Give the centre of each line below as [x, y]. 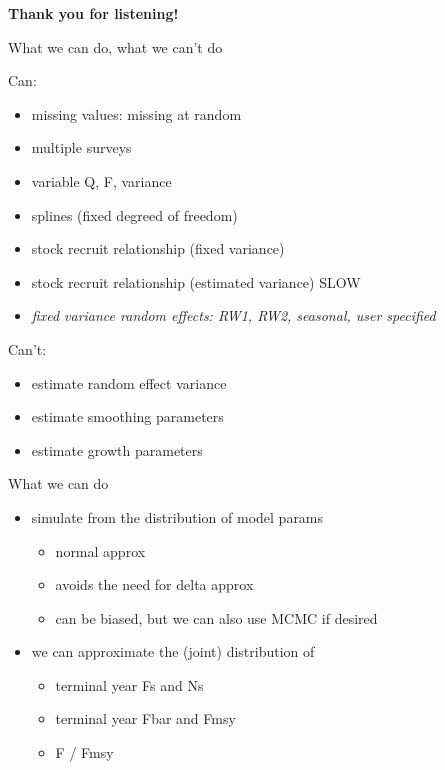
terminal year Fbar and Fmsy [145, 718]
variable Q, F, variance [101, 180]
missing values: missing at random [136, 113]
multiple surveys [81, 147]
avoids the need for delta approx [154, 584]
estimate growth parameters [117, 449]
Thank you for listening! [93, 13]
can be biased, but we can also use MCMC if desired [216, 617]
